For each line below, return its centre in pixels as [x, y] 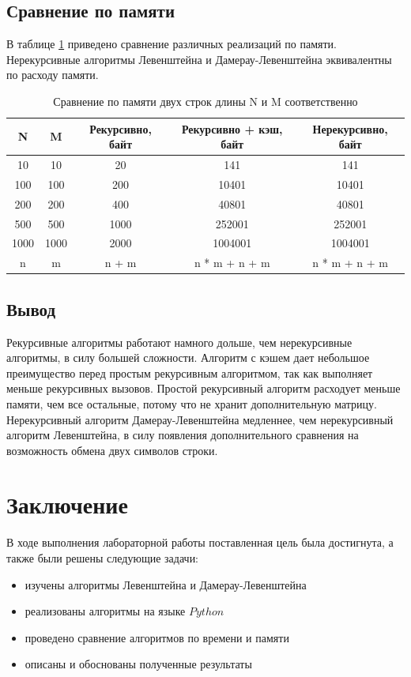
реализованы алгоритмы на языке [105, 611]
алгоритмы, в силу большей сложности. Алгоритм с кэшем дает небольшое [188, 357]
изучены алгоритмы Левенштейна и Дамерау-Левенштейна [166, 584]
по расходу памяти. [53, 75]
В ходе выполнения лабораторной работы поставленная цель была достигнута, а [200, 542]
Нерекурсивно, [350, 128]
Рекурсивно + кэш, [232, 128]
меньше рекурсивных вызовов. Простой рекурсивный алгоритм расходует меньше [204, 388]
